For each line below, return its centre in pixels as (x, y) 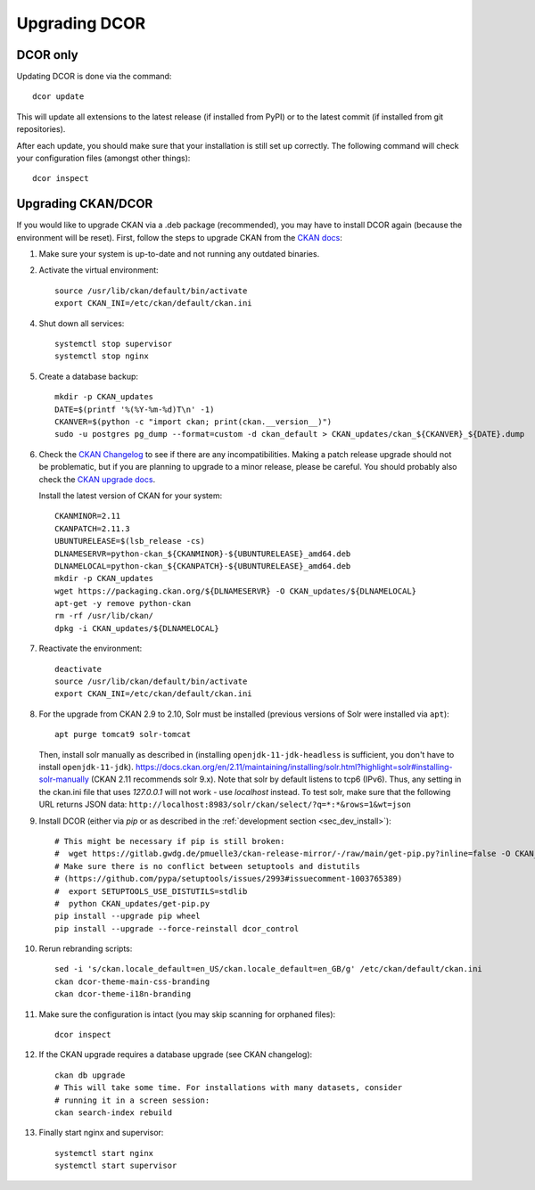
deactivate (78, 669)
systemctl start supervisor (116, 1166)
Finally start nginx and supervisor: (101, 1133)
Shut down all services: (82, 323)
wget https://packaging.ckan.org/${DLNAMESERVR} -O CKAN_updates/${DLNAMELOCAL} (236, 591)
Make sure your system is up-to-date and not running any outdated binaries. (179, 254)
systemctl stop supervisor (114, 344)
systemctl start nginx (104, 1153)
